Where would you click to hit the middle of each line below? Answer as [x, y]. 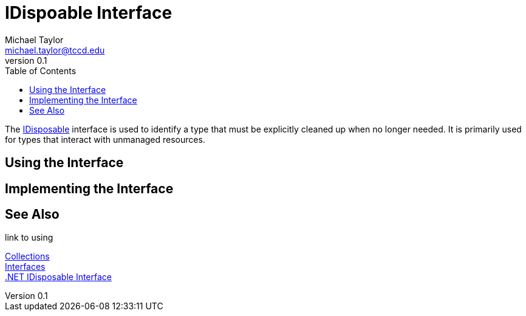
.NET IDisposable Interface [59, 277]
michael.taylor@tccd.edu [55, 50]
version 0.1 [26, 60]
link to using [29, 238]
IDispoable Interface [89, 13]
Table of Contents [41, 70]
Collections [27, 256]
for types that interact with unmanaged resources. [105, 139]
